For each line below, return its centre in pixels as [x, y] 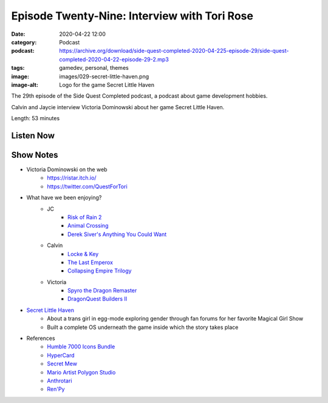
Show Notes [35, 155]
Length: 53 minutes [36, 118]
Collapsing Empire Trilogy [100, 271]
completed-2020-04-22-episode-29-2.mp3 [114, 59]
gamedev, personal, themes [94, 68]
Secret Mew [62, 364]
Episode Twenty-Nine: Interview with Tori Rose [132, 16]
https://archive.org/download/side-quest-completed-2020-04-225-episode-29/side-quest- [174, 51]
